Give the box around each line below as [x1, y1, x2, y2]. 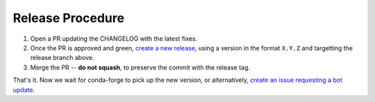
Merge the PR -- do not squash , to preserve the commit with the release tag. [30, 63, 250, 72]
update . [12, 85, 35, 94]
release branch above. [30, 54, 94, 62]
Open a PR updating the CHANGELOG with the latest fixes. [30, 34, 198, 43]
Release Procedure [12, 10, 125, 25]
